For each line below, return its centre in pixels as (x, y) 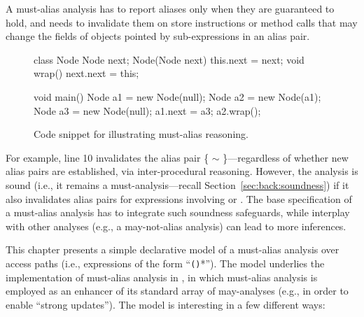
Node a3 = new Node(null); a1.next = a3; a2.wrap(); (147, 110)
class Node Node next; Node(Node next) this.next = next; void (169, 59)
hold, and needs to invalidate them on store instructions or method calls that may (182, 22)
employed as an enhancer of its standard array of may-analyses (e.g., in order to (177, 291)
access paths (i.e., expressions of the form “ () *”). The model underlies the (165, 263)
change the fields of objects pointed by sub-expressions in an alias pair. (158, 36)
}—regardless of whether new (286, 157)
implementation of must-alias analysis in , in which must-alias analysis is (162, 277)
